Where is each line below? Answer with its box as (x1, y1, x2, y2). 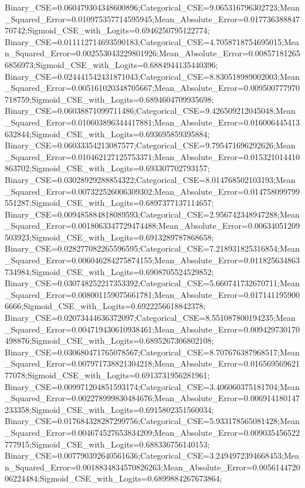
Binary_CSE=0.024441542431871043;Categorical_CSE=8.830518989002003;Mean (5, 70, 300, 82)
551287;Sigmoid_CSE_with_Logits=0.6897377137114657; (5, 196, 214, 209)
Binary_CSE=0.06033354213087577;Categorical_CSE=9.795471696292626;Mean (5, 139, 296, 151)
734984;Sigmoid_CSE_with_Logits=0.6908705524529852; (5, 265, 214, 277)
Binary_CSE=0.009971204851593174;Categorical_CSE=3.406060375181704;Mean (5, 380, 300, 392)
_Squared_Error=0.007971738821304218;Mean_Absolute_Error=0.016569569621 (5, 357, 300, 370)
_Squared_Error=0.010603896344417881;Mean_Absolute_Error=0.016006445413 (5, 116, 300, 128)
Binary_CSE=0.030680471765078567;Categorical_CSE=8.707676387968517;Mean (5, 345, 300, 358)
